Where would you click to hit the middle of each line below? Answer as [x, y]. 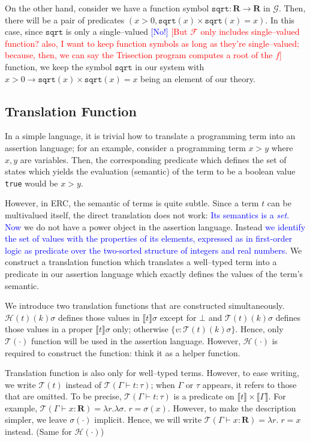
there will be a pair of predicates [65, 19]
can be [279, 203]
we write [20, 384]
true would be [31, 183]
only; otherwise [141, 329]
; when [163, 384]
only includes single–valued [250, 31]
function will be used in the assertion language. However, [136, 340]
